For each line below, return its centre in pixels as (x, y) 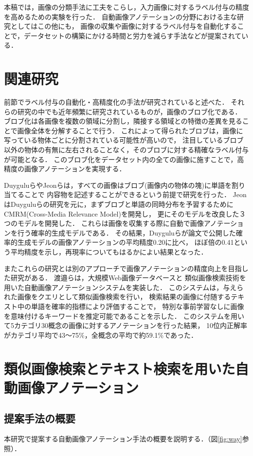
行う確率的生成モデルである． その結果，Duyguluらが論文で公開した (126, 232)
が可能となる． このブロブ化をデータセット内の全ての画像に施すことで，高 (124, 159)
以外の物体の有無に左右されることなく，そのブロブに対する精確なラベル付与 (126, 150)
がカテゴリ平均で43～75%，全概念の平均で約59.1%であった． (101, 335)
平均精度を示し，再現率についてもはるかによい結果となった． (109, 252)
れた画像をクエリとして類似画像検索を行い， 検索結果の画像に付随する (117, 297)
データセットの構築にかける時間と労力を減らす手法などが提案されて (133, 35)
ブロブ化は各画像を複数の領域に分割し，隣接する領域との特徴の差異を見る (123, 121)
